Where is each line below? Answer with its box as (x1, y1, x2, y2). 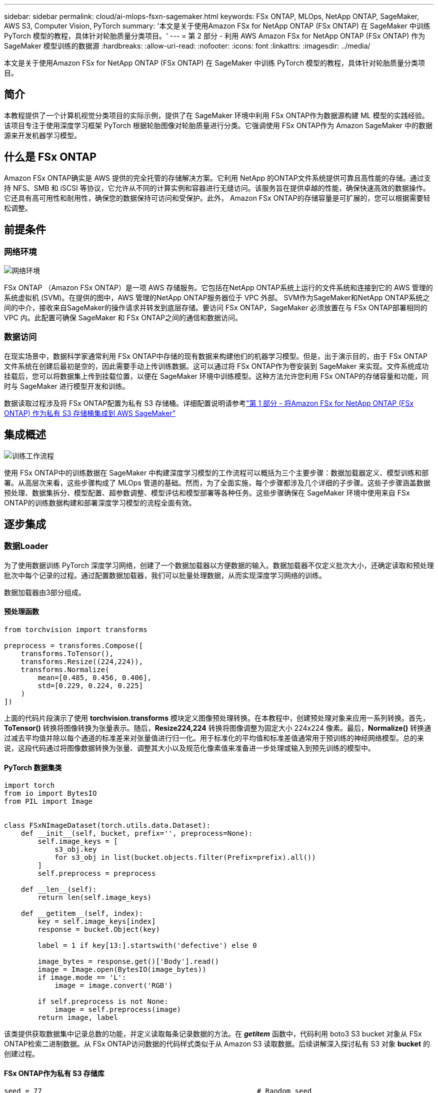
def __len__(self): (20, 885, 97, 894)
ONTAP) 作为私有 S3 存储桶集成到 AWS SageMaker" (4, 408, 176, 417)
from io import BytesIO (4, 789, 97, 798)
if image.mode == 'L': (37, 973, 126, 982)
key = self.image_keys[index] (37, 917, 156, 926)
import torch (4, 781, 55, 790)
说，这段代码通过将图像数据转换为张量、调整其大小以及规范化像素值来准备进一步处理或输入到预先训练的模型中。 (4, 743, 375, 752)
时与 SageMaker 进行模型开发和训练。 (4, 381, 129, 390)
